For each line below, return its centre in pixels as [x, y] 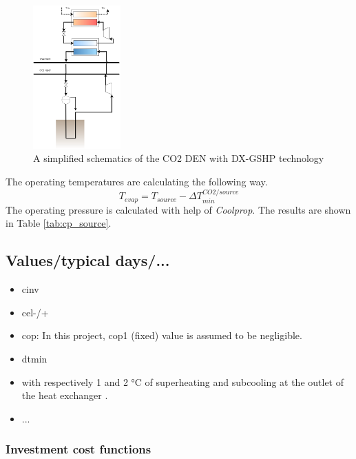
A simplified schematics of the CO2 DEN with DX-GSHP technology [179, 158]
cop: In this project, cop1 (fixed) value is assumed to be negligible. [162, 335]
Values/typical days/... [88, 260]
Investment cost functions [78, 449]
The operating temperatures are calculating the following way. [137, 181]
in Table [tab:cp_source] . [59, 223]
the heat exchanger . [65, 395]
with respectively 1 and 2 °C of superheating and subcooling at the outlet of [182, 381]
